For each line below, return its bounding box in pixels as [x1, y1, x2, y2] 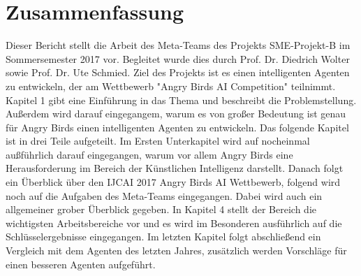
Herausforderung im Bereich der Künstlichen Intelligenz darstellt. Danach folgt [6, 161, 344, 175]
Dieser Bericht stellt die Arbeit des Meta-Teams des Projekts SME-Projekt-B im [6, 38, 351, 52]
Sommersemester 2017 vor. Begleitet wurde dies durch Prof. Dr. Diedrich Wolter [6, 51, 350, 66]
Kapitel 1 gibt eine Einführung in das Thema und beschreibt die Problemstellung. [6, 92, 357, 107]
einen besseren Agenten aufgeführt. [6, 256, 156, 271]
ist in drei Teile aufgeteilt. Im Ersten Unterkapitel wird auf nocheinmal [6, 133, 310, 148]
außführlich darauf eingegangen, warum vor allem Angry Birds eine [6, 147, 293, 161]
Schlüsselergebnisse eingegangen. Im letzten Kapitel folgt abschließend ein [6, 229, 321, 244]
